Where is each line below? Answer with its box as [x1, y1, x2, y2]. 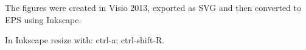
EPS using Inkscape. [5, 13, 82, 26]
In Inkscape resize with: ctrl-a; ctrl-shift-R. [5, 34, 165, 46]
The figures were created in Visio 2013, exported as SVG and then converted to [5, 1, 301, 13]
